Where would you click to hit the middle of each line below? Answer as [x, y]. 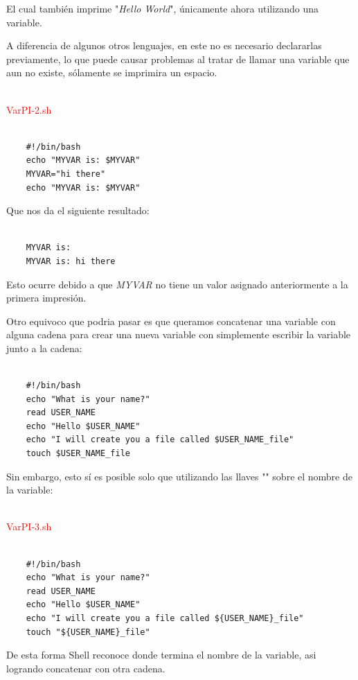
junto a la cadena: [44, 348]
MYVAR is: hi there [71, 261]
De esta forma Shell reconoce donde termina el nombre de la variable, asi [161, 655]
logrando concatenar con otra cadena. [86, 668]
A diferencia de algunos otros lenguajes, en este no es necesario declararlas [164, 45]
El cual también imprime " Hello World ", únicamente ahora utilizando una [163, 8]
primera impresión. [46, 298]
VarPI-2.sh [29, 109]
